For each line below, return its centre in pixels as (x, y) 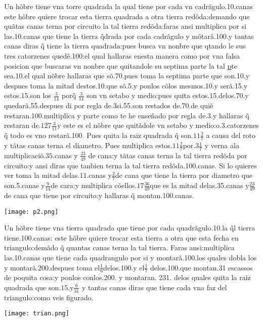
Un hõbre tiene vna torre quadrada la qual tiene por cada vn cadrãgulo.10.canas (128, 6)
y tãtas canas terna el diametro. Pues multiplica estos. (88, 145)
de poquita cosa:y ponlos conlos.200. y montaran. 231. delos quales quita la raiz (127, 277)
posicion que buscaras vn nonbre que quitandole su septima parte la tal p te (121, 65)
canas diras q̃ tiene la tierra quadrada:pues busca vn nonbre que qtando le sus (125, 46)
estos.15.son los (28, 95)
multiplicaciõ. (25, 155)
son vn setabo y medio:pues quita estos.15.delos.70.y (168, 95)
